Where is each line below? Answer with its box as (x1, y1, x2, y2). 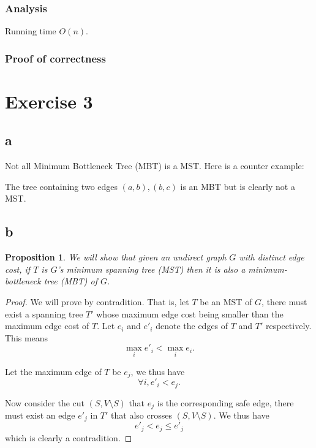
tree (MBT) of (43, 275, 98, 287)
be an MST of (200, 295, 252, 308)
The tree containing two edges (5, 180, 118, 192)
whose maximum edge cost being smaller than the (96, 307, 284, 320)
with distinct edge (239, 251, 304, 264)
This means (5, 331, 48, 344)
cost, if (5, 262, 31, 275)
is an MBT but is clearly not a (180, 180, 295, 192)
